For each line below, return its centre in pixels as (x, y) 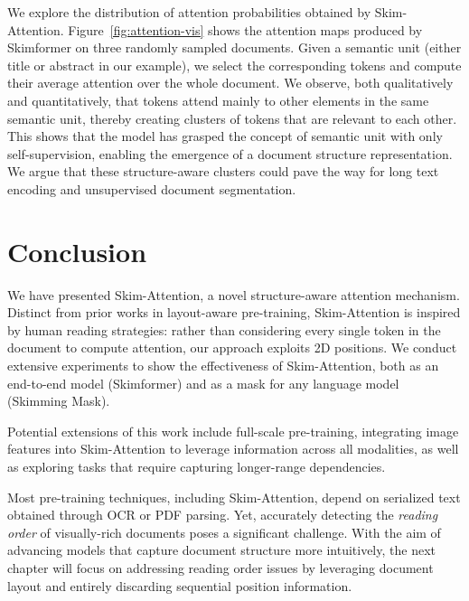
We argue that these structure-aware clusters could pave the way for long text (223, 171)
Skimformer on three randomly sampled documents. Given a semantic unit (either (234, 47)
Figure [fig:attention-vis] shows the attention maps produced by (245, 29)
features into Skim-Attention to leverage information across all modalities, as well (233, 449)
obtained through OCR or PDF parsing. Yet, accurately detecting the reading (223, 515)
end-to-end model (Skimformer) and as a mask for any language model (203, 383)
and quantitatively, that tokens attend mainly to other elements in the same (218, 100)
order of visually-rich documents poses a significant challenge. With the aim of (224, 532)
